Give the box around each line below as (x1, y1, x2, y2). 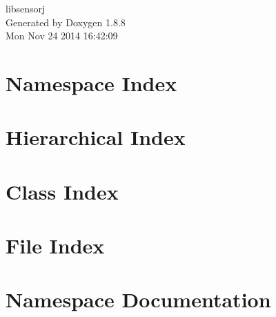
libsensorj (6, 1, 46, 15)
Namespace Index (6, 68, 177, 97)
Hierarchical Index (6, 123, 186, 151)
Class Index (6, 177, 119, 205)
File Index (6, 231, 105, 260)
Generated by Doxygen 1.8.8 (6, 15, 126, 29)
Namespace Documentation (6, 285, 271, 314)
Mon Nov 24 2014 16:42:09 (6, 28, 118, 43)
